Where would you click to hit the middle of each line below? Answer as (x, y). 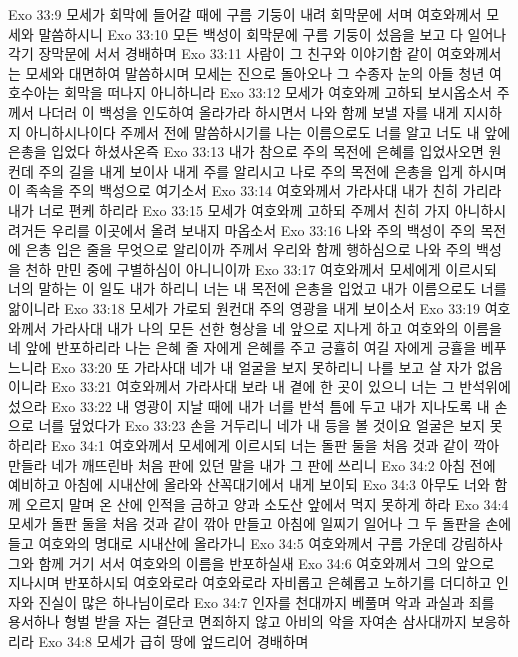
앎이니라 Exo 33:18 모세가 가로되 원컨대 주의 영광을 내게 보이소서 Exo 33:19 (244, 307)
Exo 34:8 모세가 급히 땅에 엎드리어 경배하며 (173, 641)
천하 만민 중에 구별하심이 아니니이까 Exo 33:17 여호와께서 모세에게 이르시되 (261, 268)
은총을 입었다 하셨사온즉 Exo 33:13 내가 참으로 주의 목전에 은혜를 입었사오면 (246, 151)
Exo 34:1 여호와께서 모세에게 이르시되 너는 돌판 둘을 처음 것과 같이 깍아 (275, 445)
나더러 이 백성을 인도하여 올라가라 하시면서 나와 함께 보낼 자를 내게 (248, 111)
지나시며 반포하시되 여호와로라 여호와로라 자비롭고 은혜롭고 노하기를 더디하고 (250, 582)
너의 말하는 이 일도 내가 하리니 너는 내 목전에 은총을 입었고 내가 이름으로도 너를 (257, 288)
